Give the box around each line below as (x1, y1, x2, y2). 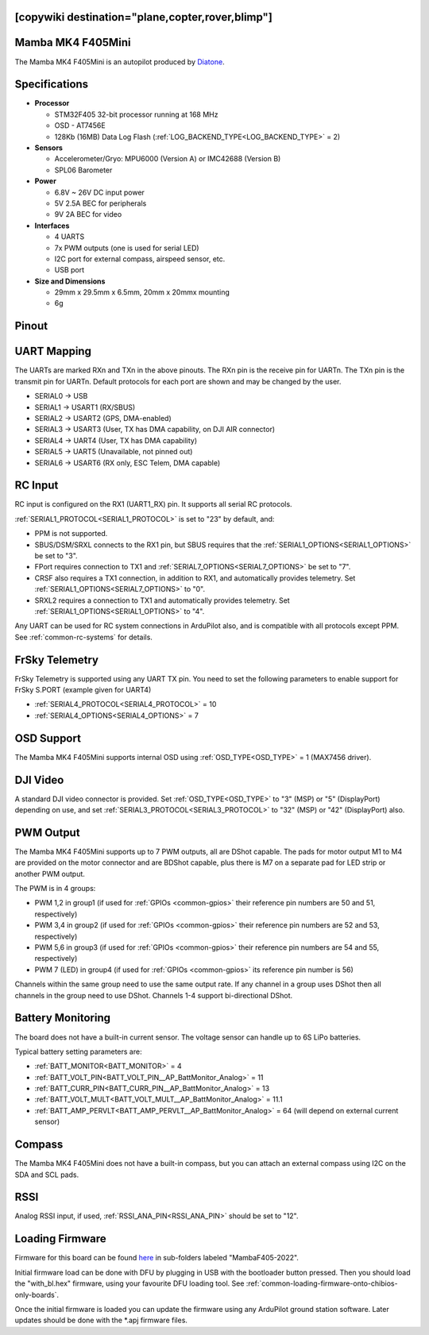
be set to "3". (34, 550, 79, 560)
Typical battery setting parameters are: (14, 1047, 142, 1056)
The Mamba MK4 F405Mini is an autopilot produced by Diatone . (14, 56, 226, 67)
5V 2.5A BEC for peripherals (54, 199, 147, 208)
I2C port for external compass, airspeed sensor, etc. (54, 254, 226, 264)
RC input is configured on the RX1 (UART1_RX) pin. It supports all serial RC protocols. (14, 500, 293, 509)
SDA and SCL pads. (14, 1170, 79, 1179)
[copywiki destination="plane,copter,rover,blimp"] (14, 10, 273, 24)
